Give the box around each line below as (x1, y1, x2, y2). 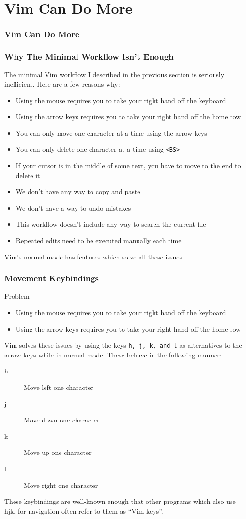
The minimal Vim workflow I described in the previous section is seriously (4, 69, 225, 80)
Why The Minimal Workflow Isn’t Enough (4, 50, 174, 63)
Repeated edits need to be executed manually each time (15, 235, 182, 245)
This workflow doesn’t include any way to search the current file (15, 219, 206, 229)
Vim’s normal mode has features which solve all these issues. (4, 251, 184, 261)
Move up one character (24, 447, 92, 457)
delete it (15, 170, 40, 180)
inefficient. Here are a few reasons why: (4, 79, 120, 89)
